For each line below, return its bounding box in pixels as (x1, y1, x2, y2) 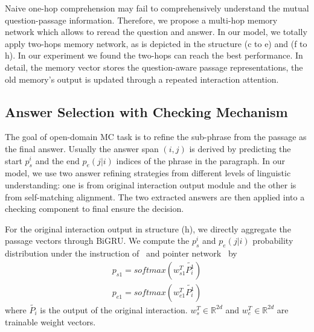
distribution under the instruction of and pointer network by (5, 247, 237, 260)
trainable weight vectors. (5, 315, 96, 328)
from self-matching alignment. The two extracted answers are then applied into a (5, 190, 305, 203)
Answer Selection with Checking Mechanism (5, 102, 288, 121)
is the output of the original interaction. (40, 303, 188, 316)
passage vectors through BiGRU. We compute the (5, 234, 190, 247)
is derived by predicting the (189, 142, 291, 155)
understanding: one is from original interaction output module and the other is (5, 178, 296, 191)
